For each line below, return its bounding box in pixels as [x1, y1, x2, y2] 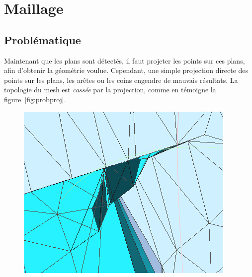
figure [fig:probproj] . [4, 94, 66, 104]
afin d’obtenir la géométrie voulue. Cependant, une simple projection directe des [4, 65, 249, 75]
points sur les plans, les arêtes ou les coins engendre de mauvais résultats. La [4, 74, 238, 85]
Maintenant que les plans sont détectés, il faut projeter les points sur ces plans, [4, 55, 245, 66]
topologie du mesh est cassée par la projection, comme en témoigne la [4, 84, 216, 95]
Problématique [4, 32, 81, 47]
